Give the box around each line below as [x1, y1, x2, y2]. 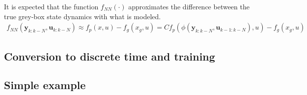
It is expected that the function [4, 1, 99, 11]
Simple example [4, 77, 86, 93]
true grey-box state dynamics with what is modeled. [4, 11, 161, 21]
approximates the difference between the [128, 1, 250, 11]
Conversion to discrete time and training [4, 48, 215, 63]
